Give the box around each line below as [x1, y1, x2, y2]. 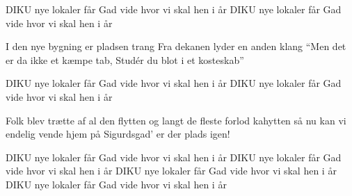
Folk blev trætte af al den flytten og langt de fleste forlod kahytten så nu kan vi [6, 113, 346, 127]
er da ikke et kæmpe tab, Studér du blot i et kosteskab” [6, 52, 244, 67]
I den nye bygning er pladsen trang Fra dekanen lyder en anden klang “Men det [6, 39, 346, 54]
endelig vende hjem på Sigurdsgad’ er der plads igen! [6, 126, 230, 141]
